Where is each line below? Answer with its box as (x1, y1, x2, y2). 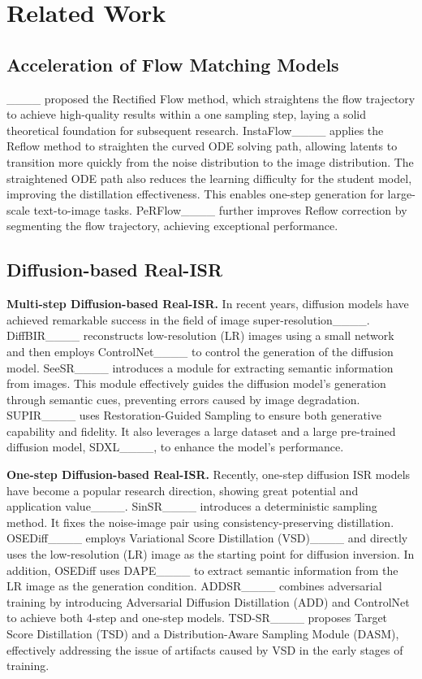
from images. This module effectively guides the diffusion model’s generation (6, 375, 386, 392)
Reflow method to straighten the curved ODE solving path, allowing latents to (6, 137, 398, 155)
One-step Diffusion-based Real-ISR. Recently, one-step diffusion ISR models (6, 466, 411, 483)
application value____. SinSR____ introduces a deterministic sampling (6, 498, 377, 515)
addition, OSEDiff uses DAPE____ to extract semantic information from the (6, 561, 398, 578)
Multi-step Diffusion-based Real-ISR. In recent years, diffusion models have (6, 295, 409, 312)
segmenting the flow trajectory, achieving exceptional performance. (6, 217, 338, 234)
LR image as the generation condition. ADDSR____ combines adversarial (6, 577, 382, 594)
